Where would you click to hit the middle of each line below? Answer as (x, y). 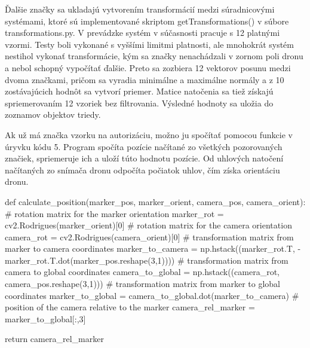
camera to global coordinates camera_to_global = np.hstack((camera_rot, (142, 272)
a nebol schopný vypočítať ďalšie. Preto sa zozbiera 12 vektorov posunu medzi (148, 67)
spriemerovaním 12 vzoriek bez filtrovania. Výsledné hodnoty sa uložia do (139, 103)
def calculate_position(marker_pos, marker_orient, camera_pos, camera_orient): (155, 201)
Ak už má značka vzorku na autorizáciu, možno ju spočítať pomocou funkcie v (149, 134)
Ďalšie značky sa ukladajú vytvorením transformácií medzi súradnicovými (140, 9)
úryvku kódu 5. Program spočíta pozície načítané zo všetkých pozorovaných (144, 146)
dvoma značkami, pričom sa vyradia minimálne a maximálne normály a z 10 (145, 79)
